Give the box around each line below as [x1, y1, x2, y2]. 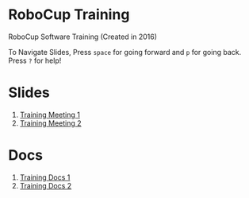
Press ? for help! [8, 56, 62, 65]
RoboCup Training [8, 6, 130, 24]
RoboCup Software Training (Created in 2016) [8, 32, 157, 41]
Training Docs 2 [19, 181, 72, 190]
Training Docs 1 [19, 173, 71, 182]
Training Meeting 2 [19, 118, 82, 128]
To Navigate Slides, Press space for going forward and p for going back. [8, 47, 242, 56]
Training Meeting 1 [19, 110, 81, 119]
